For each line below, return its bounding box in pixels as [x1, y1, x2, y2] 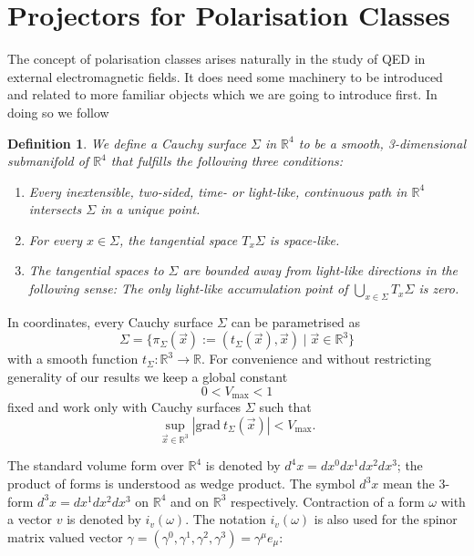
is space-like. [269, 230, 340, 249]
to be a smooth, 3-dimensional [298, 133, 466, 152]
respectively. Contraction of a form [231, 491, 425, 510]
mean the [382, 474, 435, 493]
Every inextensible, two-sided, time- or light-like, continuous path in [28, 181, 407, 201]
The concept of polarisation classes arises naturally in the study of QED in [7, 49, 426, 68]
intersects [28, 200, 82, 219]
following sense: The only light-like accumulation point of [28, 279, 348, 298]
